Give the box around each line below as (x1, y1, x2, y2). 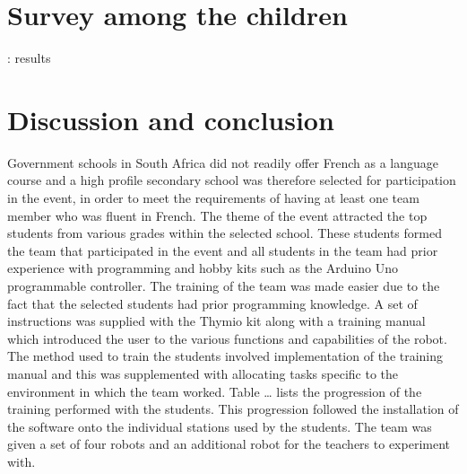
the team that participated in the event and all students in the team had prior (7, 241, 438, 259)
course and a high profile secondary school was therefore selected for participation (7, 171, 456, 189)
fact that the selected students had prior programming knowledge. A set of (7, 294, 418, 312)
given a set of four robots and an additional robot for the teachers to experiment (7, 434, 450, 453)
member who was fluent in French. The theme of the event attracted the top (7, 206, 428, 224)
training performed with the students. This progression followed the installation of (7, 399, 459, 418)
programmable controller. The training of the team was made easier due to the (7, 276, 440, 294)
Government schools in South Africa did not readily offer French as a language (7, 153, 439, 171)
